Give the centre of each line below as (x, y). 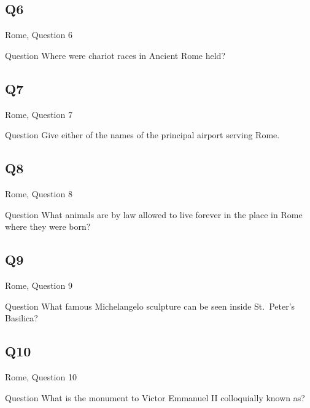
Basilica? (21, 318)
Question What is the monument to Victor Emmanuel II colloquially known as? (155, 397)
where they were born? (48, 226)
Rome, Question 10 (41, 376)
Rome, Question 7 (39, 114)
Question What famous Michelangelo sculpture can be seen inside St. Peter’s (150, 306)
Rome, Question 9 (39, 285)
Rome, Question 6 (39, 35)
